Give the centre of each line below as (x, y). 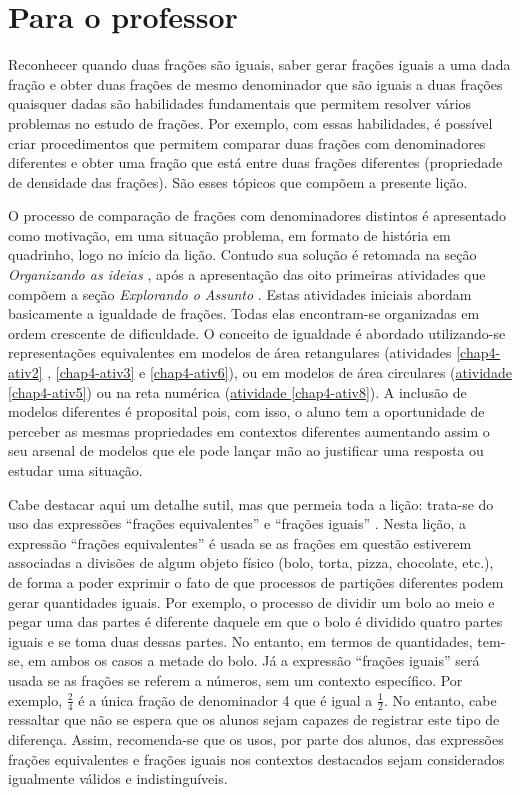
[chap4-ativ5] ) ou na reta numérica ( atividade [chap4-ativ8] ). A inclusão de (237, 391)
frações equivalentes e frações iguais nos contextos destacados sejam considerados (256, 758)
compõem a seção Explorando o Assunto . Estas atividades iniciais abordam (240, 293)
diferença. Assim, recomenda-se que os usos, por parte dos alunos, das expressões (256, 738)
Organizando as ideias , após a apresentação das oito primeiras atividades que (247, 274)
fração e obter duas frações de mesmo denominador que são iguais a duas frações (255, 83)
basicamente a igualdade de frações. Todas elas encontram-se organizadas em (244, 313)
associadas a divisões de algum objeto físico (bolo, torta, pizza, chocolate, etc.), (251, 562)
